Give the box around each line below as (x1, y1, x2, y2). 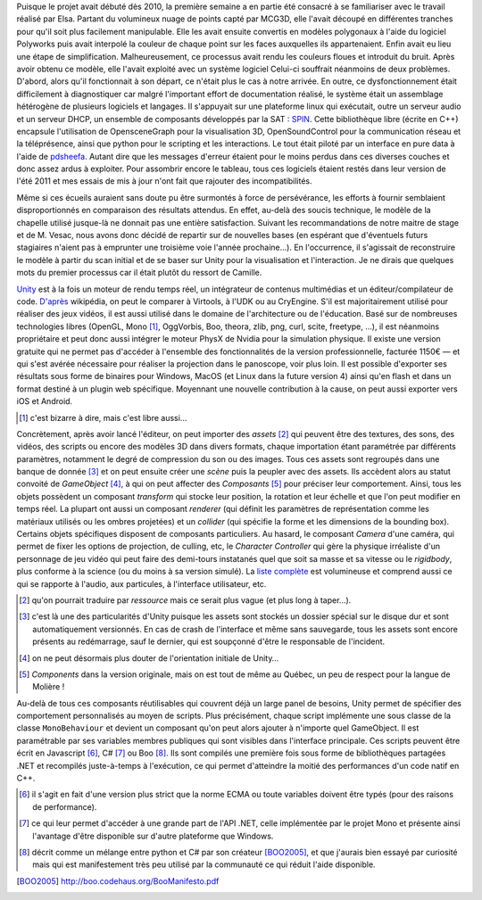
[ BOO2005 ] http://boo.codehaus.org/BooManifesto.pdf (16, 875, 220, 887)
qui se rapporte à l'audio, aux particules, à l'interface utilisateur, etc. (16, 578, 267, 589)
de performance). (32, 801, 97, 812)
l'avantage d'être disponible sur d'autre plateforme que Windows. (32, 830, 274, 841)
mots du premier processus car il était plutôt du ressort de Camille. (16, 268, 262, 278)
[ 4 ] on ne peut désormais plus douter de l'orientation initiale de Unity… (19, 652, 279, 664)
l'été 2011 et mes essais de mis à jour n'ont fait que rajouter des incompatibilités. (16, 176, 312, 186)
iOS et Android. (16, 396, 73, 407)
